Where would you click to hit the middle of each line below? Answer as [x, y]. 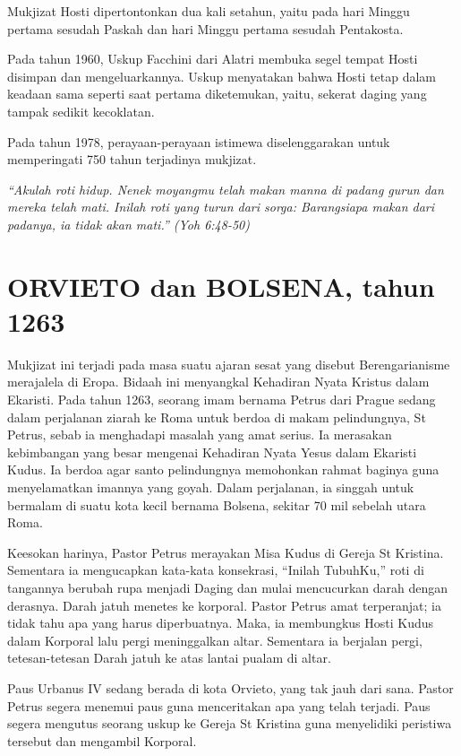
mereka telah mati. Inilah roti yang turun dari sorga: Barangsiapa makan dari [221, 207]
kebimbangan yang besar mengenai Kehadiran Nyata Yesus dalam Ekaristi [212, 452]
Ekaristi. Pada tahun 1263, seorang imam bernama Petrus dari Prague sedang [222, 400]
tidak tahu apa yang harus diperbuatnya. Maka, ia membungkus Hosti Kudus [221, 623]
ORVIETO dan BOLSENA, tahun [221, 286]
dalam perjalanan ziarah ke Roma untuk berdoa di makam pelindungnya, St [217, 417]
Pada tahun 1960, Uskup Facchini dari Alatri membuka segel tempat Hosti [213, 59]
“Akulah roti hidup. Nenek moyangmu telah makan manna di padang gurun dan [226, 189]
